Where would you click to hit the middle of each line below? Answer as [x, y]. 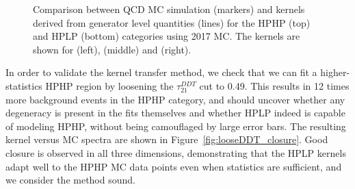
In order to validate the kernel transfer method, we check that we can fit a [161, 72]
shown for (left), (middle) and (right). [112, 49]
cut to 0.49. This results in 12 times [274, 85]
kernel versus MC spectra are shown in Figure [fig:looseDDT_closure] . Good [167, 139]
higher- [335, 72]
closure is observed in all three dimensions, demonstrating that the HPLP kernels [176, 152]
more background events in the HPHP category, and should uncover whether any [175, 99]
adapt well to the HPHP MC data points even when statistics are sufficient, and [174, 166]
